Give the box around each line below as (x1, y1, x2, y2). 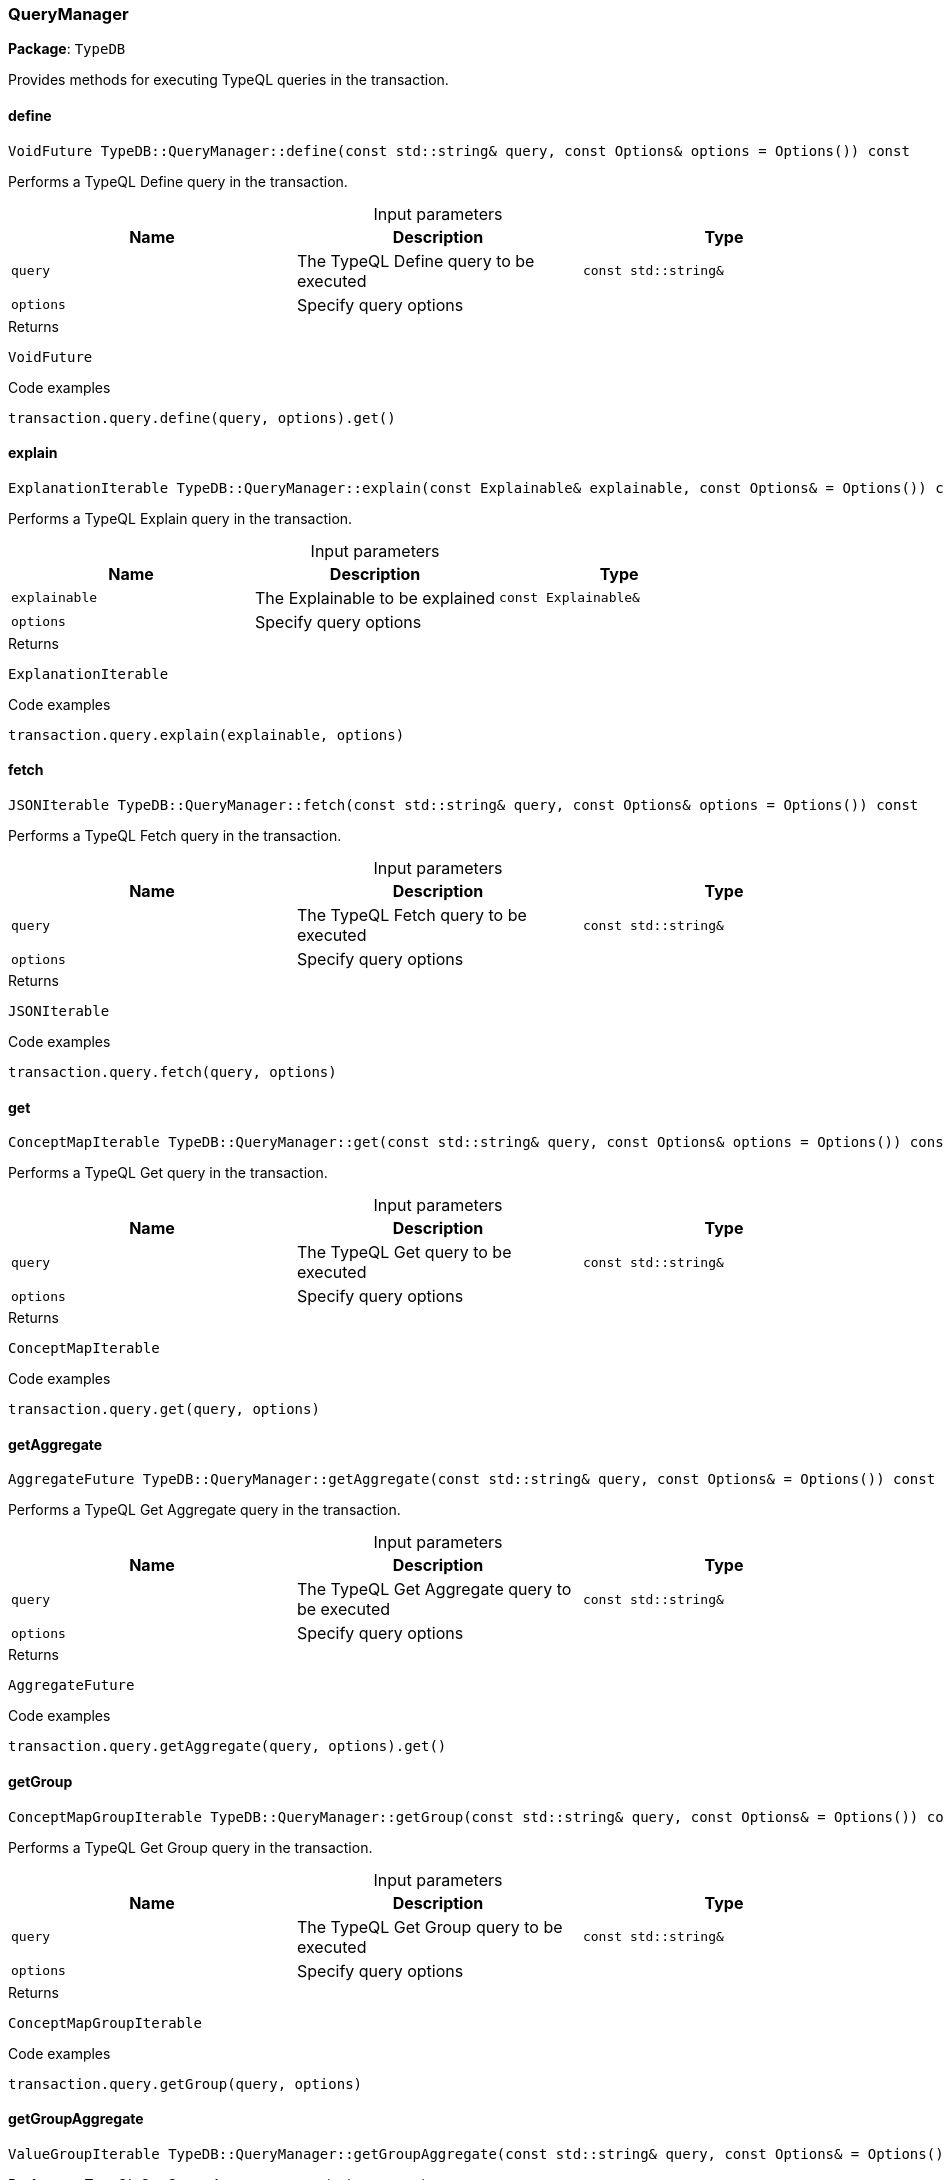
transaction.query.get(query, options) (8, 1401, 320, 1418)
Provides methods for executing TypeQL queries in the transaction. (8, 71, 449, 89)
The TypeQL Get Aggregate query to (296, 1579, 572, 1600)
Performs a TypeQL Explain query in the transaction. (8, 509, 353, 527)
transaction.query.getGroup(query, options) (8, 2075, 363, 2092)
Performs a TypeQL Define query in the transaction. (8, 172, 348, 190)
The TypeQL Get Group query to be (296, 1916, 563, 1937)
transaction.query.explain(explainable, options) (8, 726, 405, 743)
